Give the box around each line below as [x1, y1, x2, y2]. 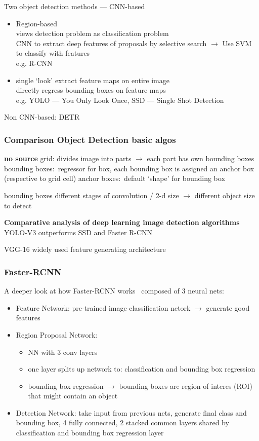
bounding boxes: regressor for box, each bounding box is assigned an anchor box [4, 163, 254, 173]
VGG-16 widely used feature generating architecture [4, 244, 166, 254]
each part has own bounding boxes [147, 153, 254, 164]
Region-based [16, 18, 57, 28]
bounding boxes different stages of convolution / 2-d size [4, 190, 179, 200]
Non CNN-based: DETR [4, 112, 80, 122]
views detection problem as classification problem [16, 28, 169, 39]
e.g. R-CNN [16, 57, 53, 68]
